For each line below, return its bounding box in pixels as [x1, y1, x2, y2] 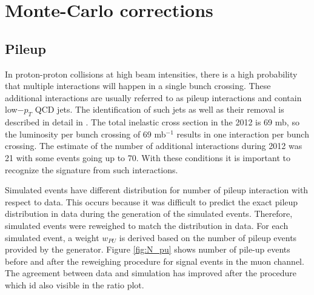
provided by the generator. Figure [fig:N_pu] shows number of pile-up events [5, 243, 290, 256]
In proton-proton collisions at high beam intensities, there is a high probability [5, 67, 298, 80]
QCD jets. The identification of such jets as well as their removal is [35, 103, 284, 116]
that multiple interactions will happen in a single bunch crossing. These [5, 79, 271, 92]
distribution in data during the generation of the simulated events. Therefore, [5, 207, 293, 220]
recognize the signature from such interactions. [5, 163, 178, 176]
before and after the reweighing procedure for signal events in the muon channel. [5, 254, 304, 267]
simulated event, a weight [5, 231, 99, 244]
